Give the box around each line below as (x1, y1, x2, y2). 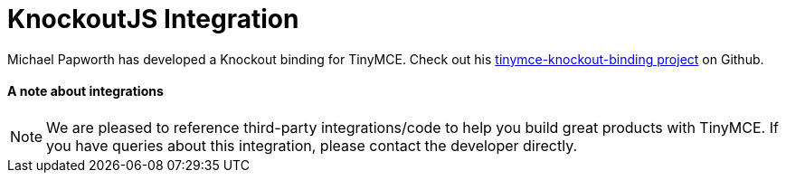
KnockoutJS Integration (7, 4, 299, 34)
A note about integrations (7, 83, 164, 99)
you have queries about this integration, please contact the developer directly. (46, 136, 578, 155)
